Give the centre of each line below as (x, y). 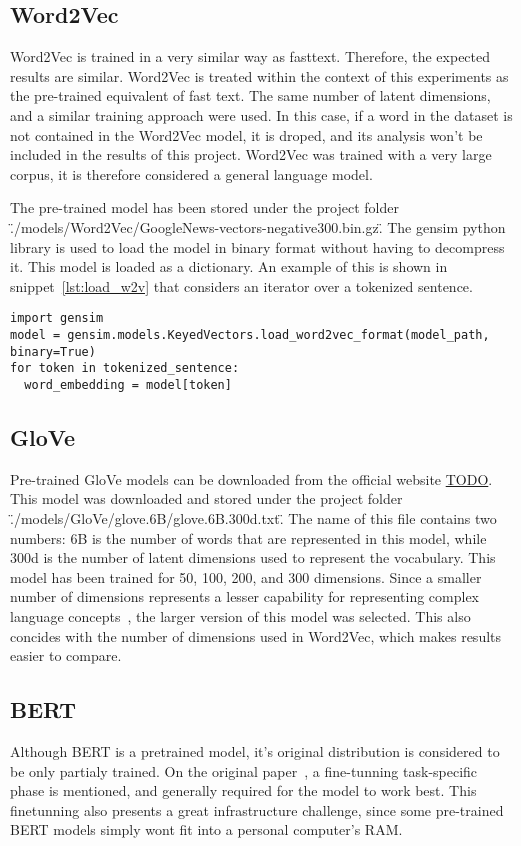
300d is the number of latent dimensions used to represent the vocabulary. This (253, 557)
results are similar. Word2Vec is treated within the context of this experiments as (259, 75)
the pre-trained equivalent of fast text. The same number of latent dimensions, (250, 95)
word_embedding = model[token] (128, 384)
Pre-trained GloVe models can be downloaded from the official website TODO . (251, 478)
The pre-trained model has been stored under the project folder (204, 207)
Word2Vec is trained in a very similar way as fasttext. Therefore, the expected (250, 56)
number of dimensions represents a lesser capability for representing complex (245, 596)
